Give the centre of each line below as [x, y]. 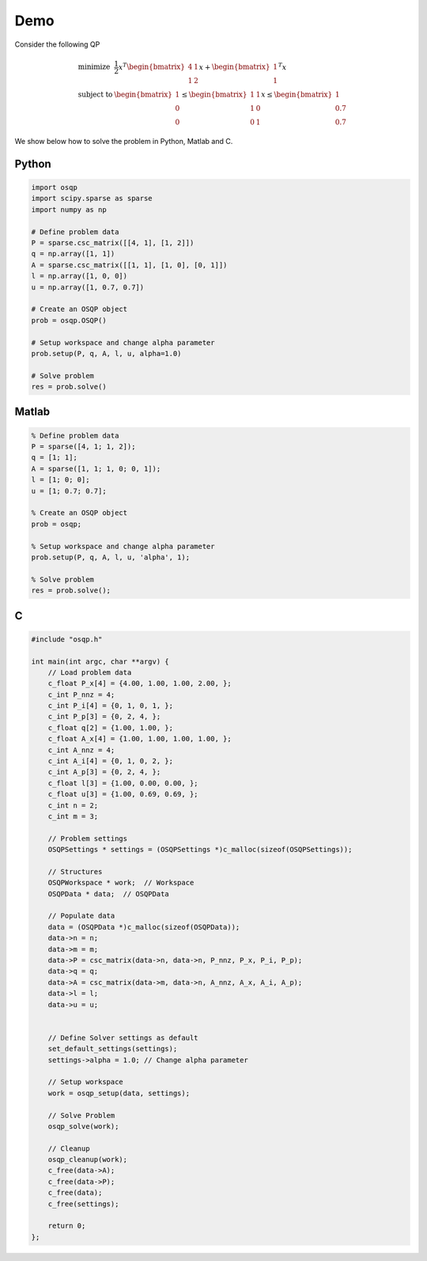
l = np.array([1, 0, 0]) [79, 276]
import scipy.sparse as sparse [92, 199]
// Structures [75, 871]
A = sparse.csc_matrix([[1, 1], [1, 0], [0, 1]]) [129, 265]
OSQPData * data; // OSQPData [108, 894]
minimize [94, 67]
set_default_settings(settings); [113, 1049]
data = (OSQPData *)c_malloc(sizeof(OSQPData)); [144, 927]
